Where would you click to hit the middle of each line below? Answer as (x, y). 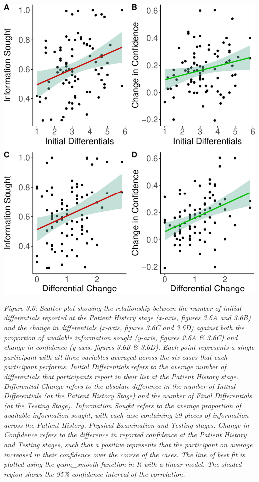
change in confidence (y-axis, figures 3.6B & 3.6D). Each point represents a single (129, 347)
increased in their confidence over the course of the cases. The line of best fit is (125, 454)
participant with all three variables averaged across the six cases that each (116, 356)
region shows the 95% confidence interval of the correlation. (95, 473)
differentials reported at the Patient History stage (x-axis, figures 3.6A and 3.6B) (127, 318)
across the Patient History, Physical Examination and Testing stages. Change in (127, 425)
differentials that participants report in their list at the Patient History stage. (121, 376)
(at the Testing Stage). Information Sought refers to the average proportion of (123, 405)
